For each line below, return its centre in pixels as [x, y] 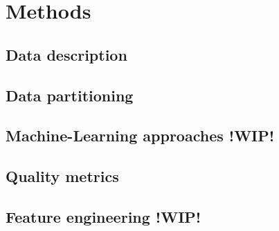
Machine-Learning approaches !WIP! [140, 135]
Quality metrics [62, 176]
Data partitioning [70, 95]
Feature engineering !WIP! [103, 216]
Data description [66, 54]
